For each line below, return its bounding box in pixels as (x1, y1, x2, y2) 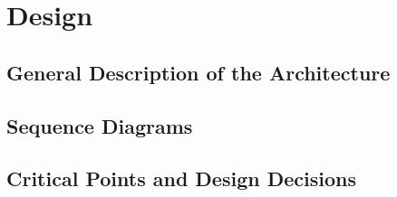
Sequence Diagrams (6, 111, 193, 139)
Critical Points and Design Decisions (6, 164, 356, 192)
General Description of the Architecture (6, 58, 391, 86)
